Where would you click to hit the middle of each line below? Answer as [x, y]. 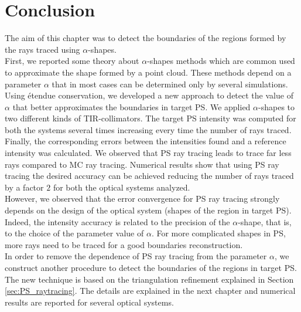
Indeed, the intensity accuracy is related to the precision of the [117, 221]
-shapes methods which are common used [221, 61]
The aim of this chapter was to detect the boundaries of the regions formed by [146, 38]
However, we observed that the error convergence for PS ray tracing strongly [142, 199]
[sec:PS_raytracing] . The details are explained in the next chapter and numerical [150, 291]
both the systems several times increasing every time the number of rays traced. [148, 129]
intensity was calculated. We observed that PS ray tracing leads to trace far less [148, 153]
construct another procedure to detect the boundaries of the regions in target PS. [151, 267]
